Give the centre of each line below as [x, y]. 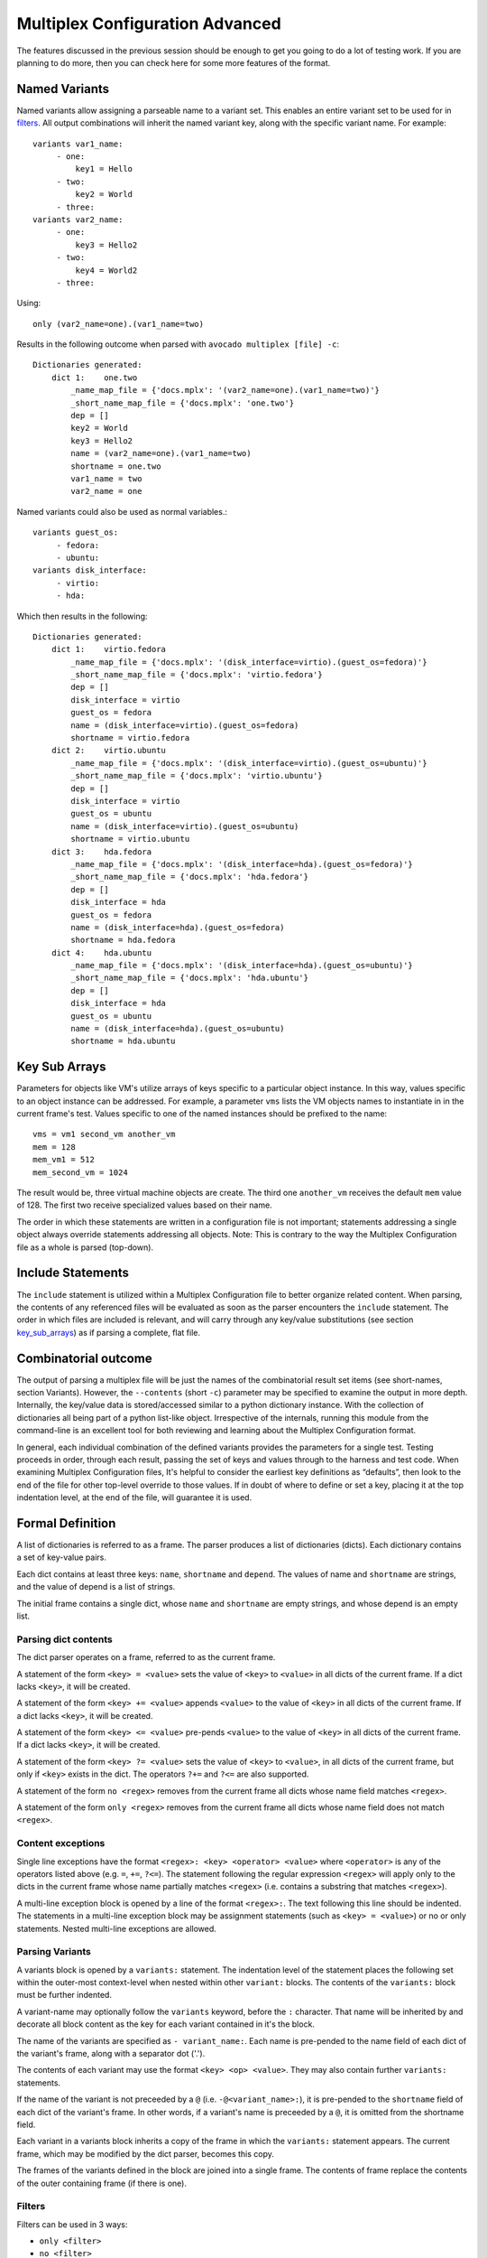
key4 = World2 [106, 270]
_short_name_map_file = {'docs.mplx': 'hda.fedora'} [189, 877]
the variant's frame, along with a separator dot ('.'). [111, 2053]
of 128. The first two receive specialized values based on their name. [144, 1205]
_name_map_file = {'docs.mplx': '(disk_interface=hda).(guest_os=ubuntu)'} [242, 966]
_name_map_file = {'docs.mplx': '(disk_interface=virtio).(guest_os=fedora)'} [249, 662]
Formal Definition [66, 1523]
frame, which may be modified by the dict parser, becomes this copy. [146, 2153]
